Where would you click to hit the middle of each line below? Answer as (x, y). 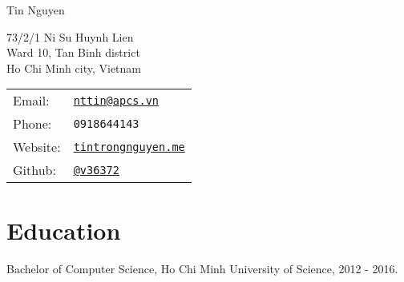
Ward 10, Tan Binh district (73, 52)
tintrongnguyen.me (129, 147)
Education (64, 230)
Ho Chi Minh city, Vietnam (74, 68)
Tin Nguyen (36, 10)
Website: (37, 147)
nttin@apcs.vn (116, 100)
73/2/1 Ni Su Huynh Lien (70, 36)
